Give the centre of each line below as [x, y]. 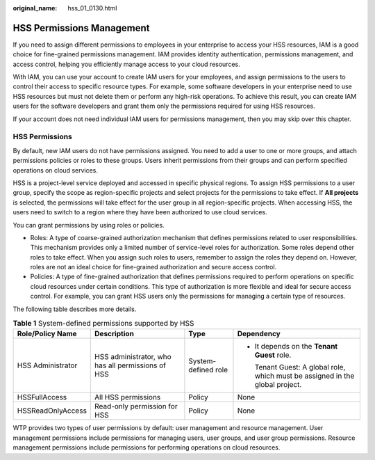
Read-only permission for [136, 406]
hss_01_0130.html [92, 8]
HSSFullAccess [42, 397]
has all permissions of [131, 365]
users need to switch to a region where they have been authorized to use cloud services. [140, 212]
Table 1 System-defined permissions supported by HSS [103, 324]
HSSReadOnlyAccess [52, 411]
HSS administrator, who [133, 357]
